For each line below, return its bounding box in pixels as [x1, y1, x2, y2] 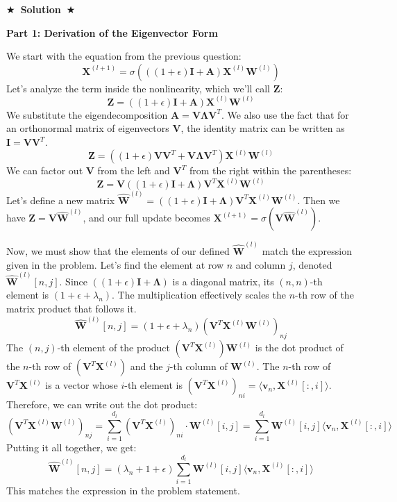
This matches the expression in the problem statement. [6, 483, 240, 498]
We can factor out [6, 163, 83, 178]
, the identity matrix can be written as [180, 121, 345, 135]
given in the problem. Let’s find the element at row [6, 257, 223, 271]
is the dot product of [255, 340, 344, 355]
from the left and [97, 163, 170, 178]
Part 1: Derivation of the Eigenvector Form [6, 25, 218, 40]
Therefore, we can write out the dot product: [6, 396, 198, 411]
